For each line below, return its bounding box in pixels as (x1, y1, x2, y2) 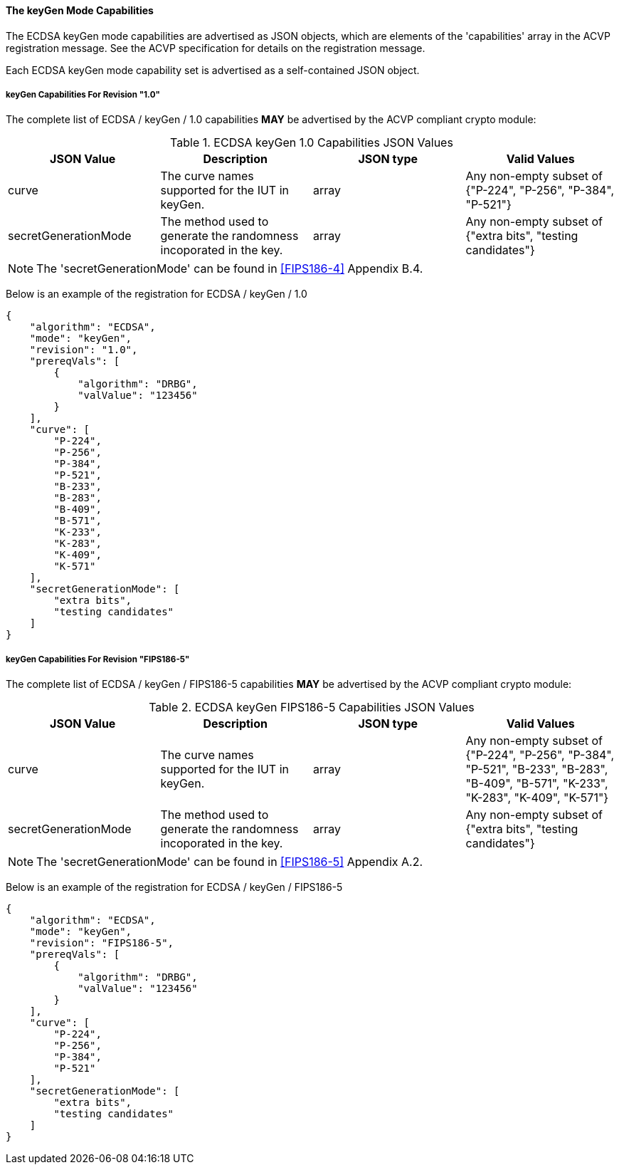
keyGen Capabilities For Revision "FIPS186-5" (6, 654, 190, 664)
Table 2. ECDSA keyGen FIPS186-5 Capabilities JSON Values (149, 700, 475, 715)
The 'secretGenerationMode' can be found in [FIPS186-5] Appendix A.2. (36, 855, 423, 869)
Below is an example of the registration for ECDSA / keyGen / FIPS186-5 (6, 881, 343, 894)
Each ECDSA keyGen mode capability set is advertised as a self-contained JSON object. (6, 63, 420, 76)
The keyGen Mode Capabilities (6, 4, 154, 16)
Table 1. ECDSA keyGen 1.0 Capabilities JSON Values (170, 135, 453, 150)
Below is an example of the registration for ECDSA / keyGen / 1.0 (6, 288, 307, 301)
